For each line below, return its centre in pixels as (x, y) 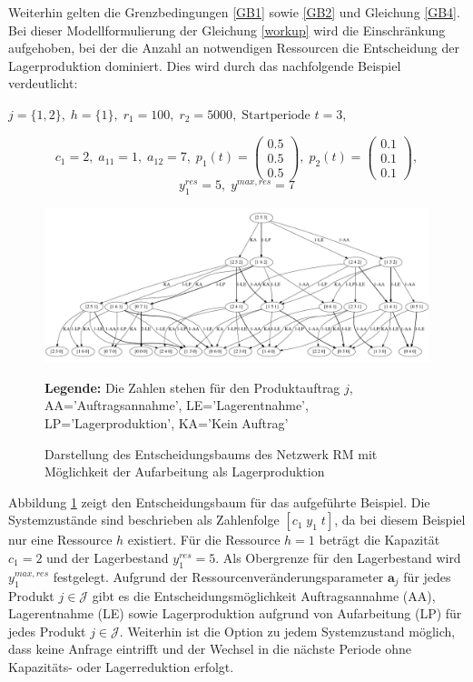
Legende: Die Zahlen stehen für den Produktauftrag (192, 387)
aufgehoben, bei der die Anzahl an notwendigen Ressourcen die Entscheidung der (234, 48)
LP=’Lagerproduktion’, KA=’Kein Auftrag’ (167, 422)
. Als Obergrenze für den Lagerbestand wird (338, 557)
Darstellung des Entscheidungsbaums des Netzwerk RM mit (211, 453)
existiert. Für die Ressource (204, 540)
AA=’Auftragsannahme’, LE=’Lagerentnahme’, (177, 405)
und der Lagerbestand (108, 557)
